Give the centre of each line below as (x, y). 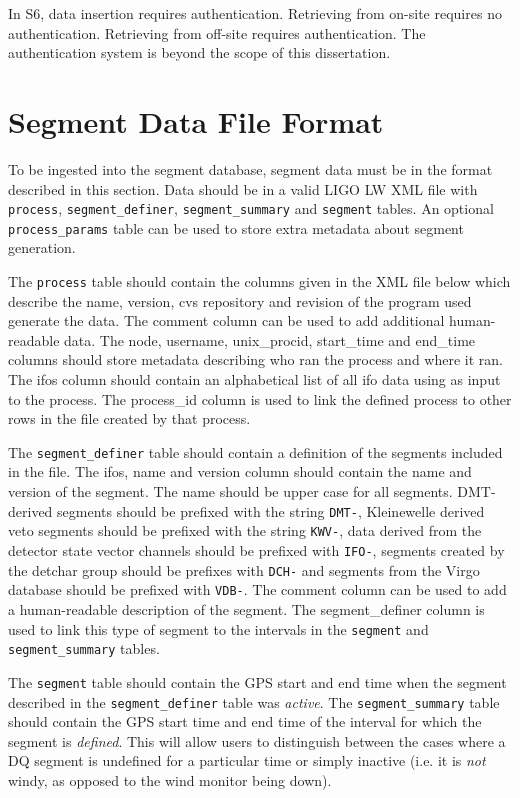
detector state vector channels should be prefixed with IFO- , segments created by (256, 549)
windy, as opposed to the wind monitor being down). (170, 779)
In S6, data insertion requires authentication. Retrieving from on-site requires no (255, 13)
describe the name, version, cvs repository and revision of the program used (240, 300)
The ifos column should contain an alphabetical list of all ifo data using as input (254, 379)
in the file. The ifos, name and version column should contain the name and (240, 471)
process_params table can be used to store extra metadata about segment (236, 227)
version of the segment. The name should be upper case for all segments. (230, 491)
